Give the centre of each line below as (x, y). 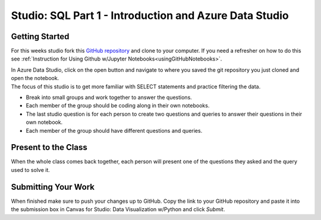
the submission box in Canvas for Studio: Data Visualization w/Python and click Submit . (118, 209)
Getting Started (40, 36)
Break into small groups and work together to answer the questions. (109, 97)
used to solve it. (31, 170)
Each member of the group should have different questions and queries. (114, 130)
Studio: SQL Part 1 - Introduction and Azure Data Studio (150, 15)
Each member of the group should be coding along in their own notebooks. (118, 106)
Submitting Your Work (53, 187)
